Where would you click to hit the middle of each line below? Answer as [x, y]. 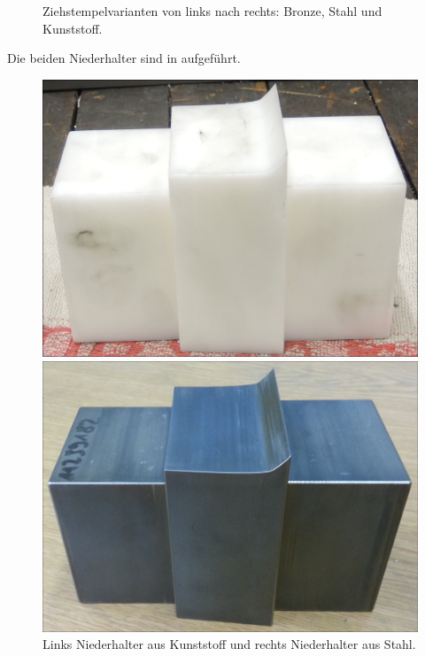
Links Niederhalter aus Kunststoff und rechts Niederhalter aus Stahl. [229, 644]
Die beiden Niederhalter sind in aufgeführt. [124, 58]
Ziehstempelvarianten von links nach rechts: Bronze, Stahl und [212, 11]
